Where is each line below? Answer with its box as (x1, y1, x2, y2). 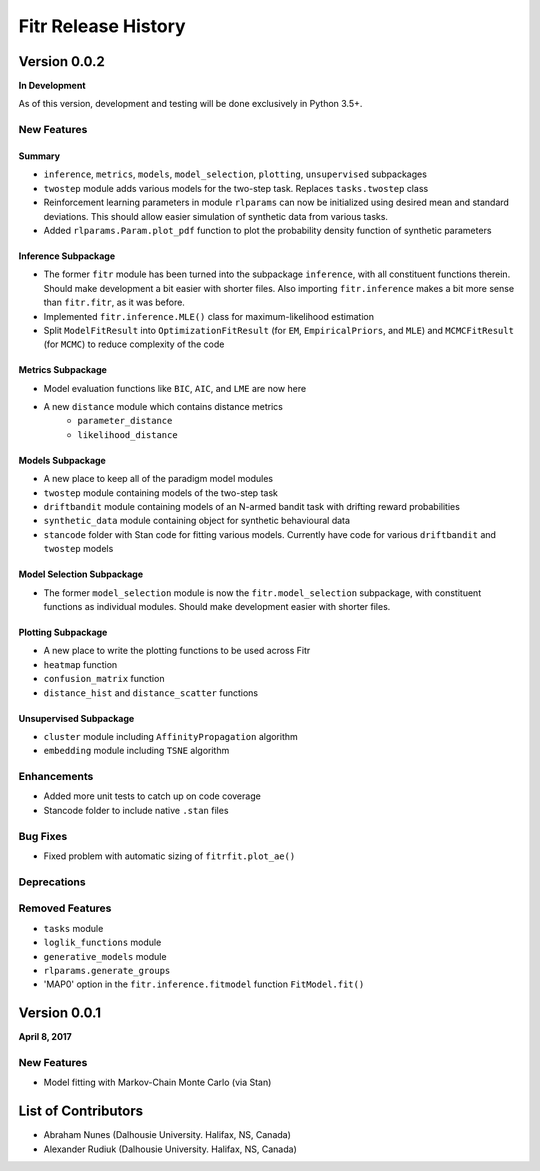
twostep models (43, 543, 114, 555)
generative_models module (43, 950, 167, 962)
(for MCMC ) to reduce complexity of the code (43, 338, 225, 350)
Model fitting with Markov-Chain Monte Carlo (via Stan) (43, 1076, 272, 1089)
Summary (18, 150, 60, 162)
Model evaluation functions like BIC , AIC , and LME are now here (43, 382, 307, 394)
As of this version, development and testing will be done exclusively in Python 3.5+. (18, 98, 363, 110)
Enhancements (18, 770, 94, 784)
